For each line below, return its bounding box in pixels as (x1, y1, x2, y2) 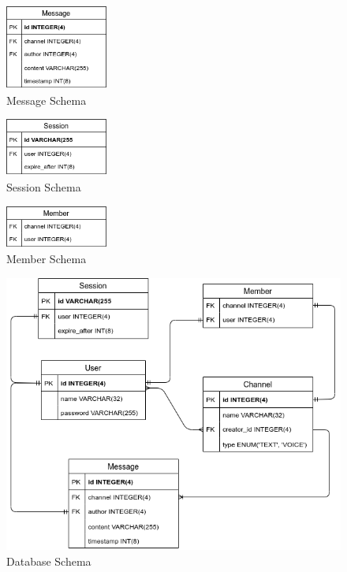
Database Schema (6, 552, 91, 569)
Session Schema (6, 178, 81, 195)
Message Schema (6, 91, 87, 108)
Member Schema (6, 251, 87, 267)
